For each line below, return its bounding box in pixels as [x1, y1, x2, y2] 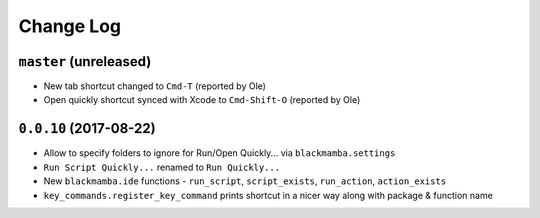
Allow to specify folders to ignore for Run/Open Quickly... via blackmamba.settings [43, 147, 396, 159]
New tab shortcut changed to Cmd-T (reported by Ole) [43, 80, 267, 92]
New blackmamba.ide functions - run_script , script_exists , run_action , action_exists [43, 175, 447, 187]
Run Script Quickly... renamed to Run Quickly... [43, 161, 281, 173]
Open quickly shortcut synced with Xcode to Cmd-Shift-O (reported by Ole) [43, 94, 361, 106]
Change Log [18, 15, 122, 37]
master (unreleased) [18, 53, 152, 70]
